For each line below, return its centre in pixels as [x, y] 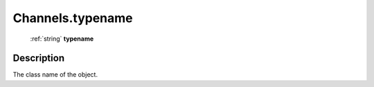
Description [39, 58]
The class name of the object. [55, 75]
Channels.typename [73, 18]
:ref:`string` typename [62, 39]
